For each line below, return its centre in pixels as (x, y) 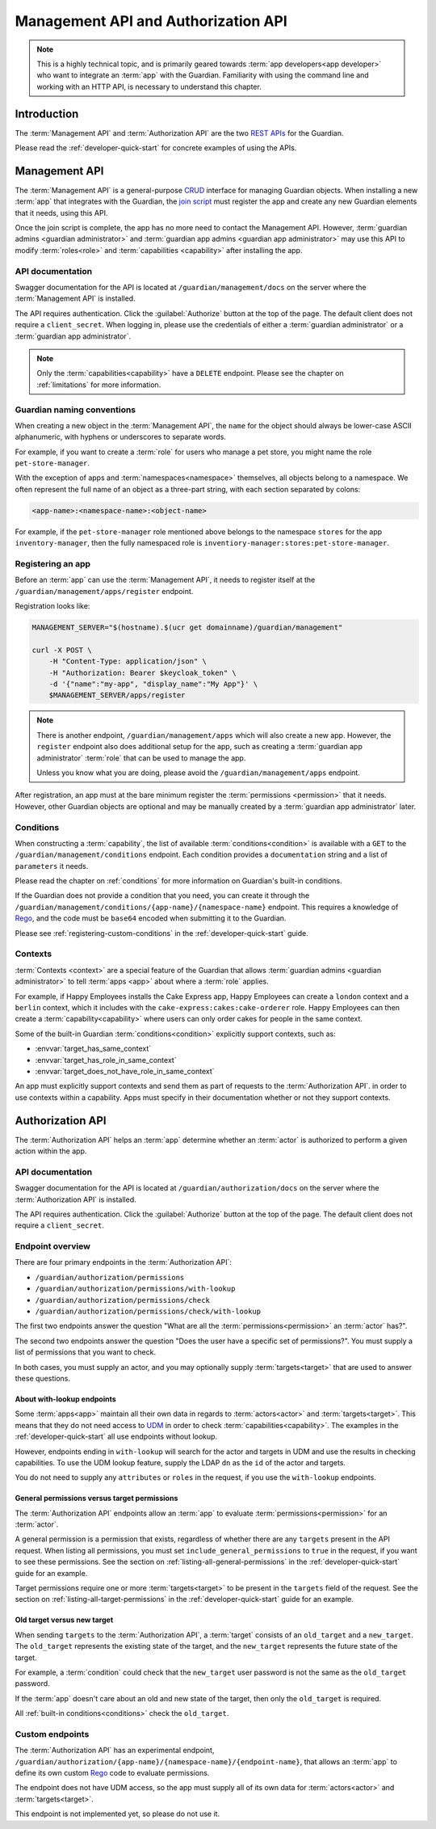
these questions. (42, 1378)
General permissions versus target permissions (96, 1498)
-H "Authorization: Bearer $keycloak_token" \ (143, 672)
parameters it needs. (52, 866)
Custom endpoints (52, 1734)
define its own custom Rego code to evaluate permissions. (112, 1773)
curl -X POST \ (62, 650)
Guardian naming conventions (75, 410)
